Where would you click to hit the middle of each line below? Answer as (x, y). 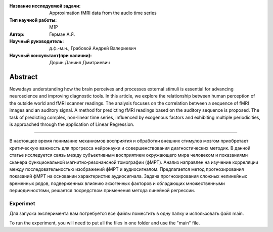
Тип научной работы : (33, 20)
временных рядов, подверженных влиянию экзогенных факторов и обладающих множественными (117, 183)
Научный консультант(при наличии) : (51, 55)
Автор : (17, 34)
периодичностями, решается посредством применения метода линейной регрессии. (102, 191)
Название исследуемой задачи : (45, 6)
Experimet (22, 203)
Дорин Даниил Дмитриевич (80, 63)
